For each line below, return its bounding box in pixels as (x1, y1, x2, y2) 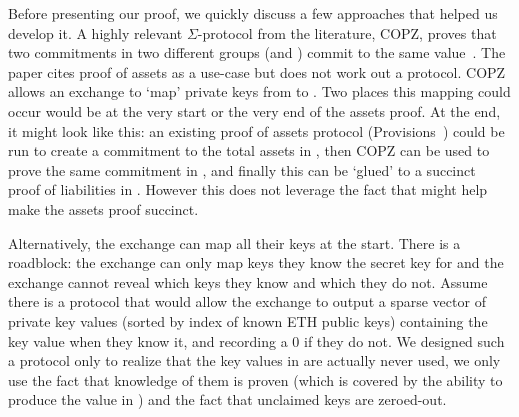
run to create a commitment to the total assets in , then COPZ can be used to (8, 140, 490, 161)
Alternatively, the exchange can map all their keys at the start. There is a (8, 232, 461, 253)
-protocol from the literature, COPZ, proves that (197, 22, 497, 43)
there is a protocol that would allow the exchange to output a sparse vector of (8, 291, 486, 312)
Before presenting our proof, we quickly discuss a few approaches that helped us (8, 3, 498, 23)
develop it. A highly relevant (8, 22, 183, 43)
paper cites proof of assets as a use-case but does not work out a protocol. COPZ (8, 61, 506, 82)
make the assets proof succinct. (8, 198, 199, 219)
